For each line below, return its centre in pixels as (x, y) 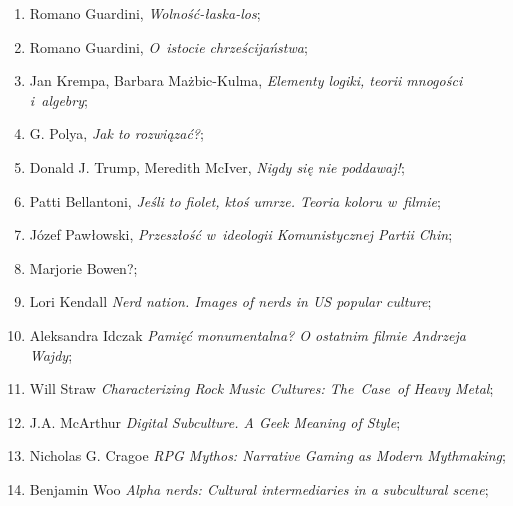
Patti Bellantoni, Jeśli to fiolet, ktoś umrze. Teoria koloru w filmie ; (235, 200)
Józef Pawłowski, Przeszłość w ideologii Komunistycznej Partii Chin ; (241, 234)
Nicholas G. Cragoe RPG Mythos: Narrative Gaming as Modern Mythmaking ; (267, 455)
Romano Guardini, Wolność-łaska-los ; (145, 13)
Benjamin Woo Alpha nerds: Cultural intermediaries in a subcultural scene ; (259, 488)
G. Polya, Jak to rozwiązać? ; (116, 133)
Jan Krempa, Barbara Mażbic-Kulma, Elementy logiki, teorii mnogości (246, 80)
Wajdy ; (51, 354)
